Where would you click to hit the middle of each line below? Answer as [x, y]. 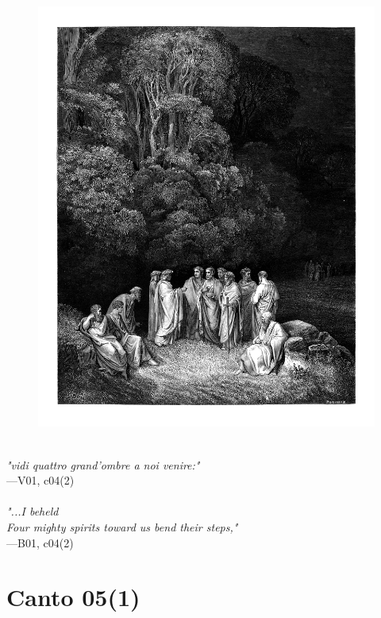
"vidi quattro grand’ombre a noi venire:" [103, 464]
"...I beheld [33, 511]
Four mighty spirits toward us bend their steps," [122, 527]
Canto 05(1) [73, 597]
